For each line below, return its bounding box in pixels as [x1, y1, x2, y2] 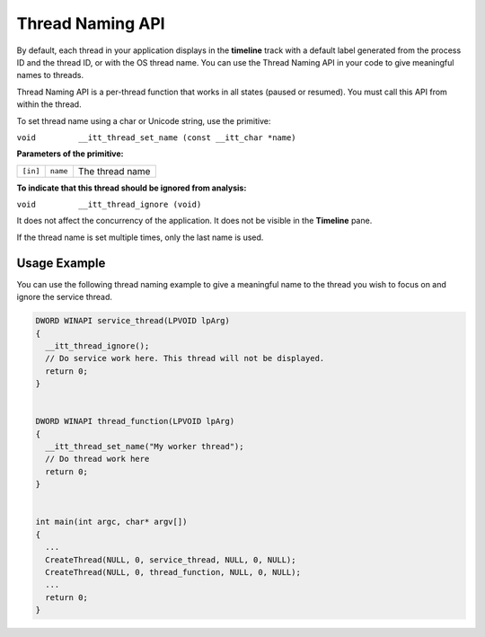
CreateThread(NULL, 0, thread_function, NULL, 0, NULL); [45, 567, 301, 577]
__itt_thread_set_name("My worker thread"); [45, 441, 244, 452]
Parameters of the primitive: [16, 148, 124, 159]
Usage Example [16, 255, 106, 270]
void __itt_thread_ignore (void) [16, 199, 202, 210]
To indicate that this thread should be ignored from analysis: [16, 182, 247, 193]
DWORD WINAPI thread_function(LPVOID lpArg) [35, 416, 235, 427]
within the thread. [16, 99, 82, 110]
